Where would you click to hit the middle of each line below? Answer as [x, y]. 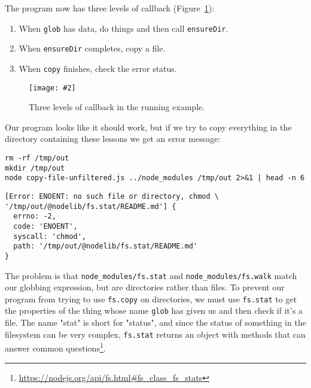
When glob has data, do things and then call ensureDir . [124, 28]
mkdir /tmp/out [35, 168]
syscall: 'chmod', [50, 236]
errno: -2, [35, 216]
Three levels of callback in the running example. [117, 107]
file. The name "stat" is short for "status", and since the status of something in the [155, 322]
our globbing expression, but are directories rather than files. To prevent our [145, 287]
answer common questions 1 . [55, 347]
